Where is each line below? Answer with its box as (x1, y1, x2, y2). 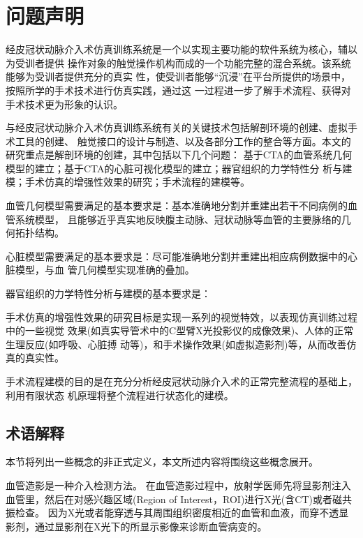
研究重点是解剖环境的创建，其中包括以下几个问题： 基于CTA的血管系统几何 (6, 147, 353, 162)
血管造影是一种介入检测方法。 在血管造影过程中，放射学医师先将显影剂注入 (6, 477, 351, 492)
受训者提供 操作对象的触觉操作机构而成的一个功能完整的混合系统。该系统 (15, 55, 351, 70)
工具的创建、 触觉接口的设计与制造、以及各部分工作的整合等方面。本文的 (15, 133, 351, 148)
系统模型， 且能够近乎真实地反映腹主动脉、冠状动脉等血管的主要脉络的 (15, 211, 341, 226)
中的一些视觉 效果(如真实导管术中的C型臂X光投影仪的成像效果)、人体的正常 (6, 323, 354, 338)
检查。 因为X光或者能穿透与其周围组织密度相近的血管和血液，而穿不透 (15, 505, 339, 520)
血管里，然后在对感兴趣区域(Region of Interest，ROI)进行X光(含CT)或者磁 (6, 491, 342, 506)
